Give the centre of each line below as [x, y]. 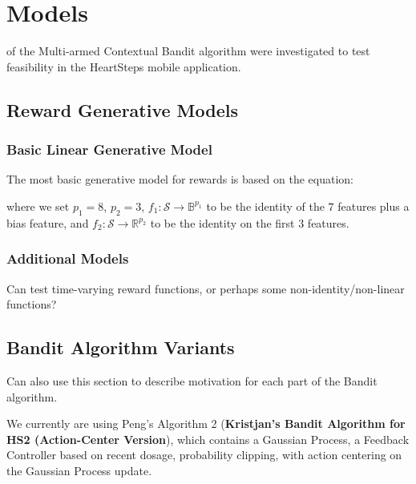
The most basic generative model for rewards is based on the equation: [180, 179]
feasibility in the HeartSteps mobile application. [124, 66]
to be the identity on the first [222, 222]
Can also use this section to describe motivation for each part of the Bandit [192, 380]
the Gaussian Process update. [79, 470]
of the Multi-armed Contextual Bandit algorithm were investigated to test [188, 51]
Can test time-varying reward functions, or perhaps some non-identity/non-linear [206, 288]
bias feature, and [48, 222]
